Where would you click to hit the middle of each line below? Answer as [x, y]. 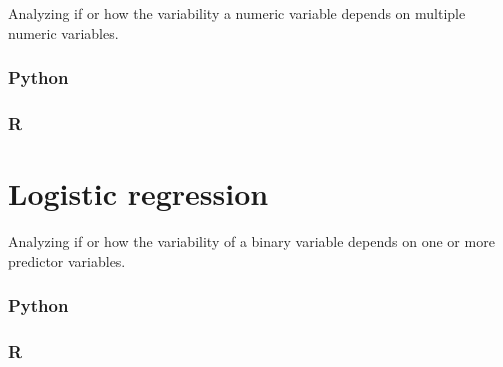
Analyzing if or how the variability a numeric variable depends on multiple [237, 13]
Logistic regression [138, 193]
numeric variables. [63, 32]
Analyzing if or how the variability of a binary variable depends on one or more [251, 241]
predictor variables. [67, 260]
